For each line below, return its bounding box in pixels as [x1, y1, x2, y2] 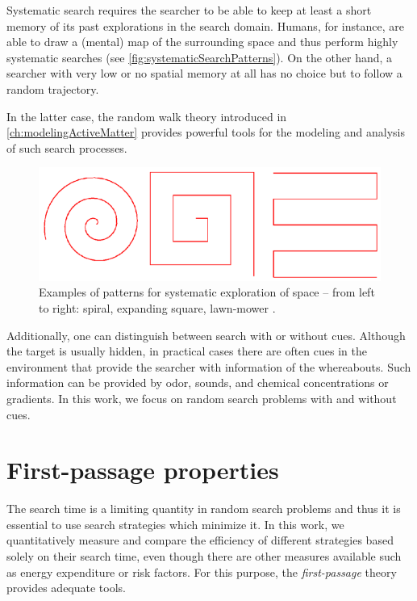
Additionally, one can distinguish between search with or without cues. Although [6, 326, 406, 343]
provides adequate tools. [6, 579, 126, 596]
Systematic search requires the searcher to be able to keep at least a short [6, 2, 372, 18]
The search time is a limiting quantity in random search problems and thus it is [6, 500, 401, 517]
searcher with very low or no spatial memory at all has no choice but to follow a [6, 65, 402, 82]
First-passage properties [6, 453, 279, 486]
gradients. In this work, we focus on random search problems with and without [6, 389, 397, 406]
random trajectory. [6, 80, 99, 97]
